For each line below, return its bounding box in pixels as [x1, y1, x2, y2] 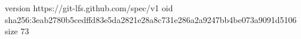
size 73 [5, 25, 29, 37]
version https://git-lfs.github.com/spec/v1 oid [5, 2, 173, 14]
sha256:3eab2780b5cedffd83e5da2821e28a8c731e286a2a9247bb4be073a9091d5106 [5, 13, 297, 25]
